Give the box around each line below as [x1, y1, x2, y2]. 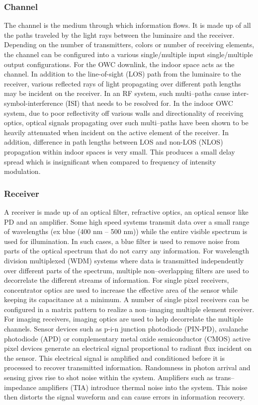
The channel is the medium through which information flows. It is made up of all [4, 20, 251, 30]
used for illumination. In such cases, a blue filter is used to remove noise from [4, 236, 240, 246]
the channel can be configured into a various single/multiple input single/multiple [4, 49, 253, 59]
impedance [4, 382, 36, 392]
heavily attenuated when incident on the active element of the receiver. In [4, 127, 229, 137]
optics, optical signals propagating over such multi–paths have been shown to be [4, 117, 249, 128]
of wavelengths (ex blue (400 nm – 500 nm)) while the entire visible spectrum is [4, 226, 248, 237]
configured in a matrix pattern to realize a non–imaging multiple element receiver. [4, 304, 255, 314]
